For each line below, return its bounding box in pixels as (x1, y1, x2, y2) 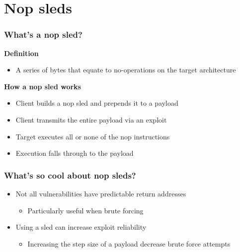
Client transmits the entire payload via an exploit (15, 114, 167, 125)
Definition (4, 48, 39, 58)
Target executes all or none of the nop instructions (15, 131, 170, 141)
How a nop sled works (4, 81, 81, 91)
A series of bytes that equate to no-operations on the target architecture (15, 64, 236, 75)
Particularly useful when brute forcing (27, 205, 144, 215)
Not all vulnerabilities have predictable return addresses (15, 188, 186, 198)
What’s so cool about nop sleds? (4, 169, 136, 181)
